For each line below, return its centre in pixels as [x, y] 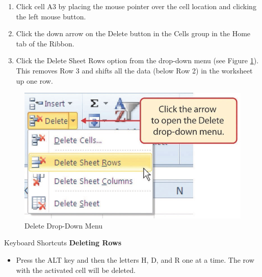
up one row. [34, 80]
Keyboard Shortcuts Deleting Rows [63, 243]
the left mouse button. [51, 16]
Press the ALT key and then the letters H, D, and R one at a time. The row [135, 260]
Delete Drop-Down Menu [64, 225]
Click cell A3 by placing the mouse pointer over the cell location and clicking [136, 6]
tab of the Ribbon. [45, 43]
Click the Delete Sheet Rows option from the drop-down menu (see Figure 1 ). [137, 60]
